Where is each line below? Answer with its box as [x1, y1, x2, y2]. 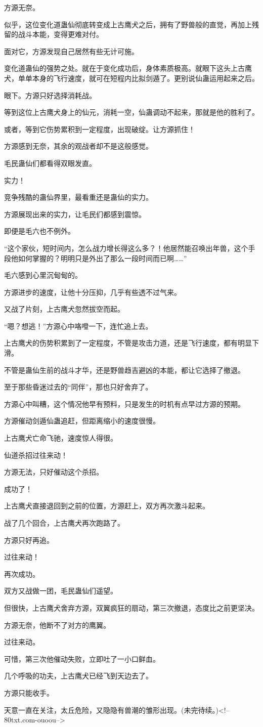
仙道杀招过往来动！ [4, 449, 68, 460]
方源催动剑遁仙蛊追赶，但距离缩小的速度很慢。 [4, 415, 160, 426]
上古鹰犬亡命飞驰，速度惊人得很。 [4, 433, 117, 443]
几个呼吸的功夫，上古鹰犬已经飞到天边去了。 [4, 670, 153, 681]
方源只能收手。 [4, 687, 54, 698]
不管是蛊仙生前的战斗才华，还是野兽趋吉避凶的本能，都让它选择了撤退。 [4, 364, 245, 375]
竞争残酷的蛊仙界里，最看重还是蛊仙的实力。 [4, 192, 153, 202]
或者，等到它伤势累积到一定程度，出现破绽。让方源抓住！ [4, 123, 195, 134]
